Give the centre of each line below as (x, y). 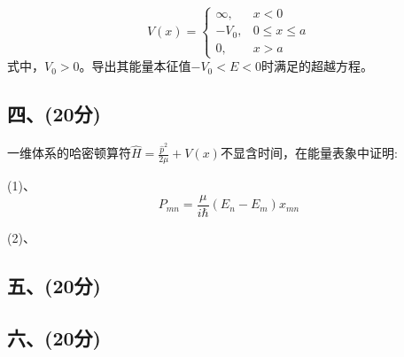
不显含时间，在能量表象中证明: (309, 153)
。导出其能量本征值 (135, 66)
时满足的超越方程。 (317, 66)
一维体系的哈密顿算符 (69, 153)
